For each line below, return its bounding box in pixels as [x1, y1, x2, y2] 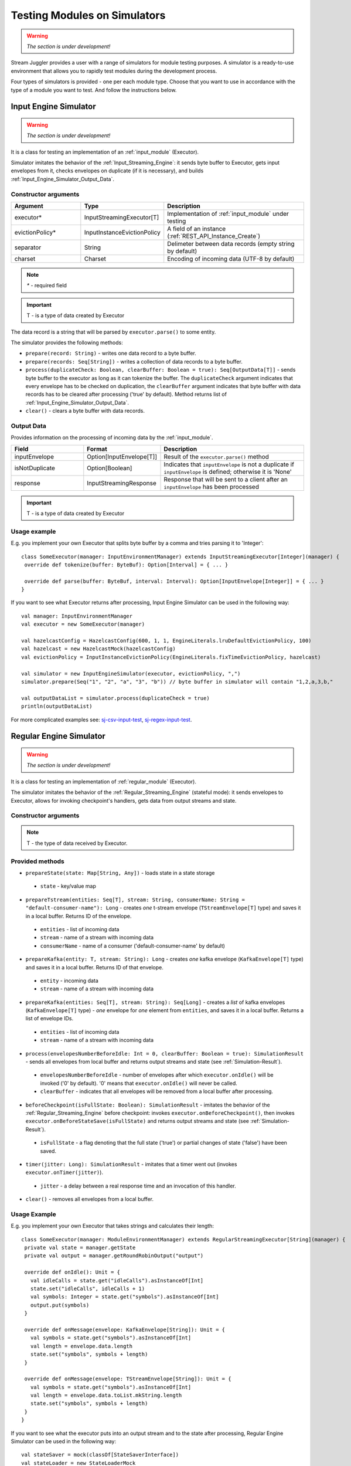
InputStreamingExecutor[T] [84, 213, 159, 221]
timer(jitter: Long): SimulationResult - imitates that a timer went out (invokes [25, 1160, 237, 1168]
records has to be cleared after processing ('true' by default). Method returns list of [25, 391, 227, 398]
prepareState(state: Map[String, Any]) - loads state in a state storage [25, 870, 215, 877]
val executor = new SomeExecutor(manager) [21, 621, 145, 627]
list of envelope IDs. [25, 1015, 73, 1022]
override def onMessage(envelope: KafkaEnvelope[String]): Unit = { [24, 1326, 226, 1333]
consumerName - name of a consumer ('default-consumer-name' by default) [40, 942, 226, 949]
